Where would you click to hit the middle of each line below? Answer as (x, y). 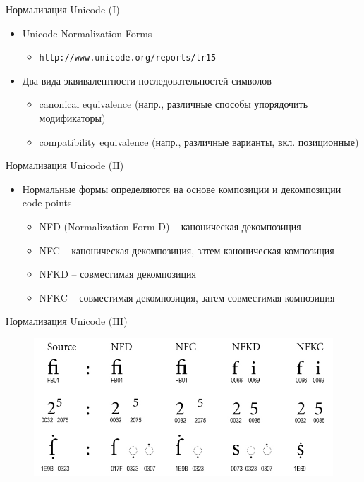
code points (47, 203)
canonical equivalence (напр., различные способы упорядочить (174, 104)
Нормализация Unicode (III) (67, 321)
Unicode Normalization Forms (87, 33)
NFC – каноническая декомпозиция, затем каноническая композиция (187, 250)
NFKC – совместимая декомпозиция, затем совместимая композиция (187, 297)
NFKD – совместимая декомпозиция (118, 274)
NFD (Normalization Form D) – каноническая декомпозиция (170, 226)
